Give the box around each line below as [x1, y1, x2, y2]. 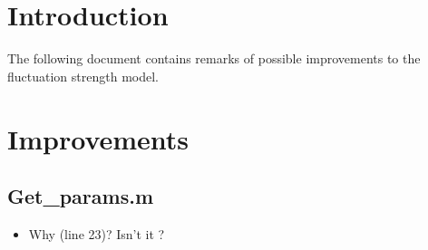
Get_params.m [7, 182, 154, 210]
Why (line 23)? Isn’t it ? [28, 224, 165, 243]
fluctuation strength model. [7, 66, 159, 85]
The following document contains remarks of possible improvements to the [7, 49, 421, 68]
